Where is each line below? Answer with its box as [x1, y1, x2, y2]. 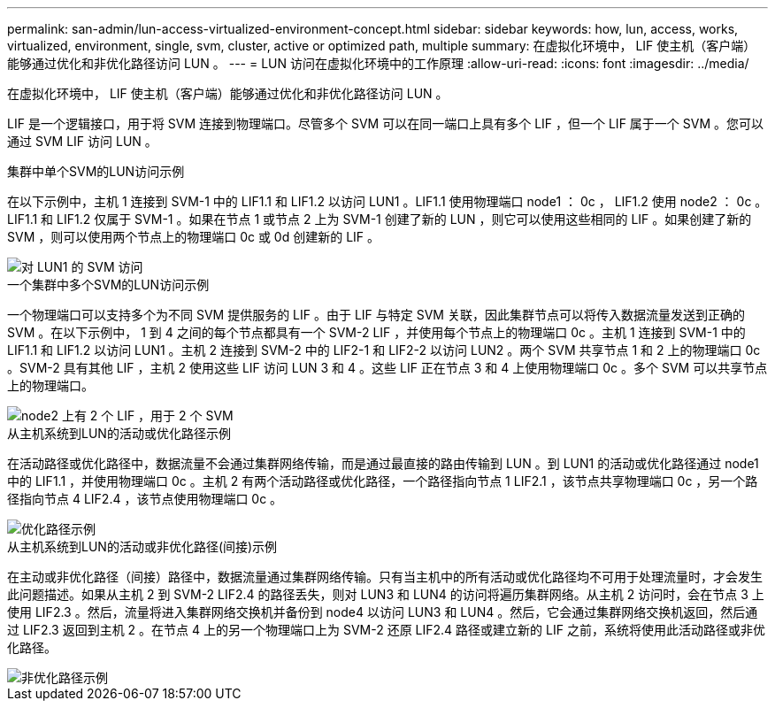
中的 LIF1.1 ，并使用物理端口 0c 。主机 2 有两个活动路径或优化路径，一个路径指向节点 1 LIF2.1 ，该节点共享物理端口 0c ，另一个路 [7, 473, 758, 489]
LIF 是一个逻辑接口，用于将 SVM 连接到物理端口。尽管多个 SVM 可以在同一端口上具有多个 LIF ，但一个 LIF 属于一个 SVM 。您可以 [7, 116, 763, 131]
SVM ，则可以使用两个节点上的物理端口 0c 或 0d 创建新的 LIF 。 [7, 229, 380, 244]
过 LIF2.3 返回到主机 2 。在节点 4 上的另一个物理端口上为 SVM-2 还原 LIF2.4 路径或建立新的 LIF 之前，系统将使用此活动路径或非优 [7, 622, 765, 637]
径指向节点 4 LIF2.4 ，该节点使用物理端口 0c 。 [7, 491, 283, 506]
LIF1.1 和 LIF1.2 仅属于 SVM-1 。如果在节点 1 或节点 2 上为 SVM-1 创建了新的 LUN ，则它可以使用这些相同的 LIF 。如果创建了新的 [7, 212, 752, 227]
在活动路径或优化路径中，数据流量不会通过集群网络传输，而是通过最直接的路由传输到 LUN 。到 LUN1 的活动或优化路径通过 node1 [7, 456, 759, 471]
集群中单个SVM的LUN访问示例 [7, 164, 185, 179]
